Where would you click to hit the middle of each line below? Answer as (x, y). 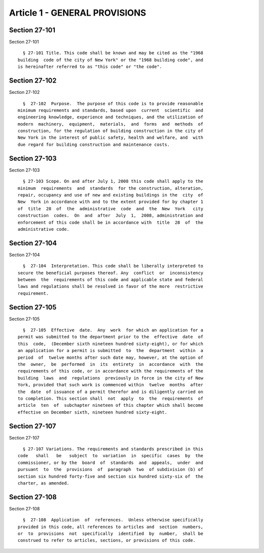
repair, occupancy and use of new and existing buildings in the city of (110, 195)
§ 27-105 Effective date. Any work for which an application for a (113, 330)
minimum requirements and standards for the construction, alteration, (110, 188)
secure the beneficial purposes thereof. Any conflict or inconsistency (110, 273)
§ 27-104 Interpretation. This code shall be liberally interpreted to (113, 266)
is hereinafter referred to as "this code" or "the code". (90, 67)
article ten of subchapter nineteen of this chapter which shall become (110, 405)
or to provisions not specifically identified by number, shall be (110, 534)
